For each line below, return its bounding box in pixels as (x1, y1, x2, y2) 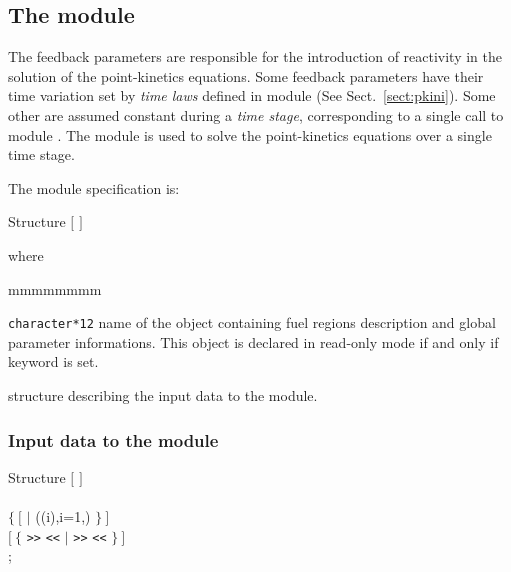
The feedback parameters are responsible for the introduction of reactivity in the (8, 46, 503, 67)
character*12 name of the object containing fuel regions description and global (8, 312, 496, 333)
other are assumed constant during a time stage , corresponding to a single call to (8, 104, 504, 125)
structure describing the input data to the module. (8, 384, 318, 405)
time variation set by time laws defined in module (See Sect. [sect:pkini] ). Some (8, 85, 496, 106)
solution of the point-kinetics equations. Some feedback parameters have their (8, 65, 484, 86)
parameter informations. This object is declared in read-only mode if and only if (8, 331, 499, 352)
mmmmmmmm (8, 278, 102, 299)
